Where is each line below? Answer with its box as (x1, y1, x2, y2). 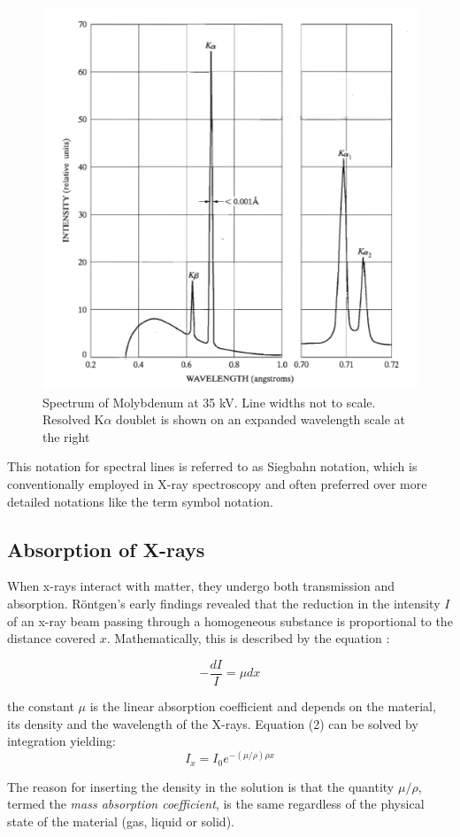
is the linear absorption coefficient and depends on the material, (89, 696, 436, 715)
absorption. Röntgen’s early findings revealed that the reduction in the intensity (7, 594, 441, 613)
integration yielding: (7, 732, 116, 750)
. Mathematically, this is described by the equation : (106, 629, 390, 647)
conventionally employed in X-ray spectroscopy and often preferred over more (7, 475, 427, 493)
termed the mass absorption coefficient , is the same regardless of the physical (7, 794, 425, 813)
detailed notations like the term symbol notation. (7, 492, 273, 510)
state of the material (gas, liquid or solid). (7, 811, 234, 830)
